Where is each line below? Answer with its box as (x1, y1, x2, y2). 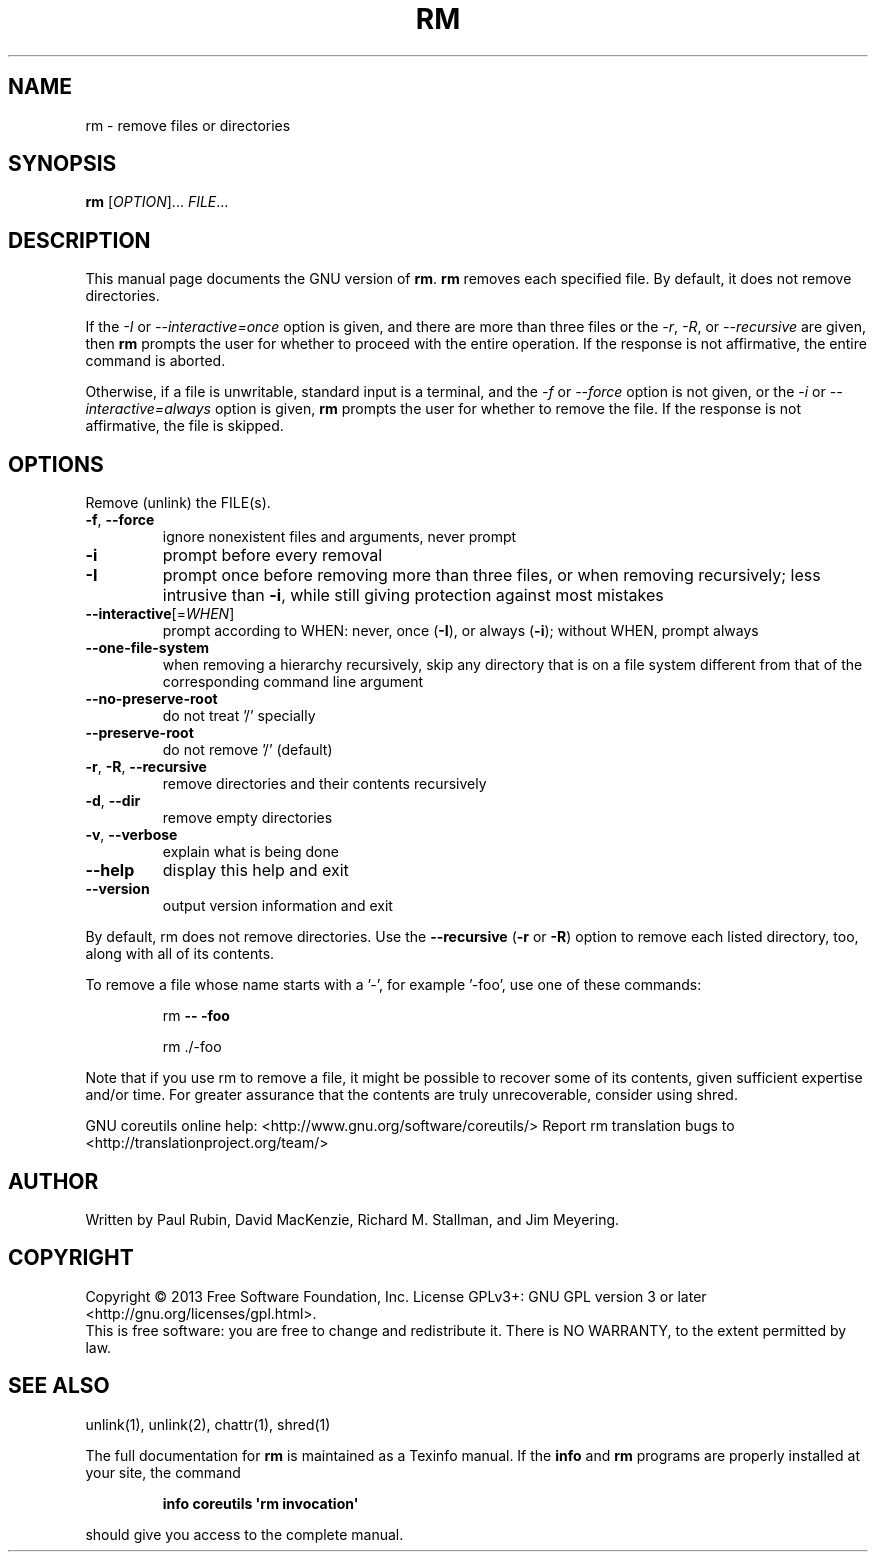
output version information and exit (162, 897, 393, 915)
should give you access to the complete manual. (85, 1525, 404, 1543)
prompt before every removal (162, 545, 383, 566)
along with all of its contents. (85, 945, 275, 963)
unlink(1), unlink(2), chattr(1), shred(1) (85, 1415, 331, 1433)
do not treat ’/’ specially (162, 707, 316, 725)
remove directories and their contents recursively (162, 775, 487, 793)
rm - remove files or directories (85, 116, 291, 134)
